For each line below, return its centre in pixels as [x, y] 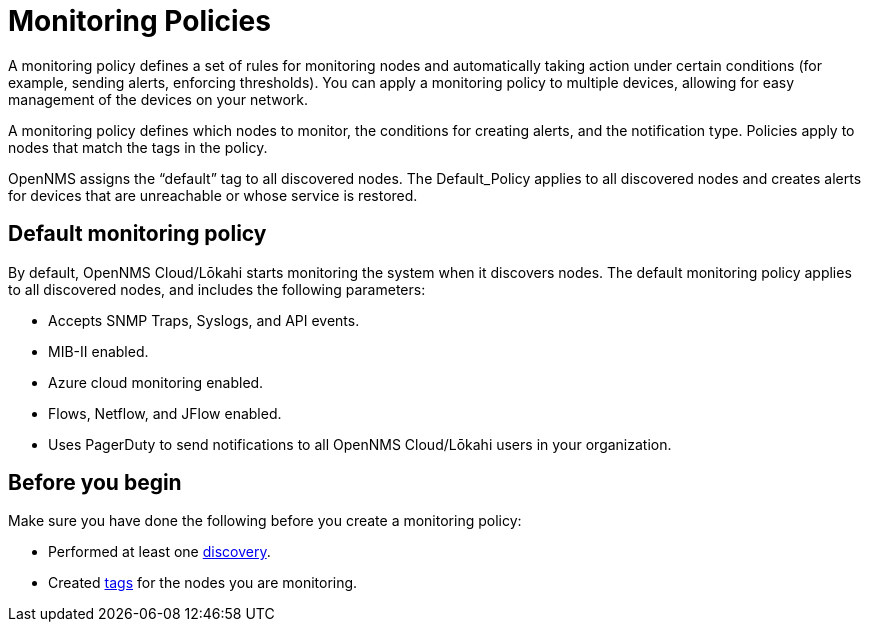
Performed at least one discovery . [159, 552]
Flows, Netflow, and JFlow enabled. [165, 413]
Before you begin [95, 483]
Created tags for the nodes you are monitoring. [203, 583]
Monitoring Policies [139, 21]
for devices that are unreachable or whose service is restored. [213, 195]
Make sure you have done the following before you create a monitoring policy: [265, 521]
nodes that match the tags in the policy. [138, 147]
